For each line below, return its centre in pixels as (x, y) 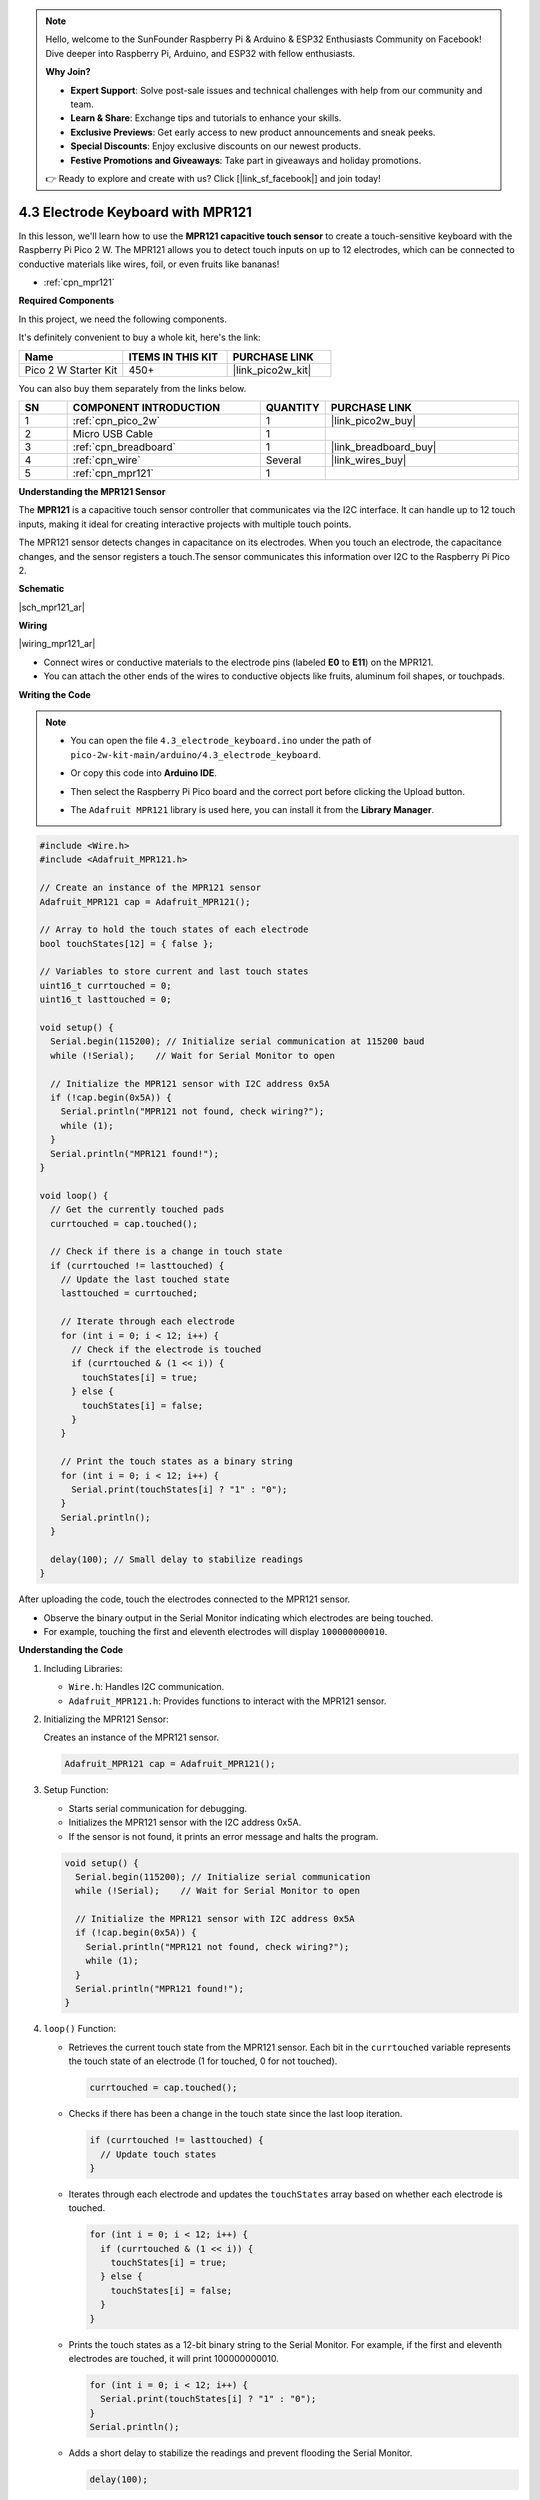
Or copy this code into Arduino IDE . (143, 773)
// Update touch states (158, 2154)
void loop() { (74, 1195)
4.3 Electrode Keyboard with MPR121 (135, 211)
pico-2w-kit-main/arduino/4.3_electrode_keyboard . (196, 754)
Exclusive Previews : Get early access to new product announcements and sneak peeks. (253, 132)
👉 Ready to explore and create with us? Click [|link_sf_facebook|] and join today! (213, 178)
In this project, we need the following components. (122, 319)
